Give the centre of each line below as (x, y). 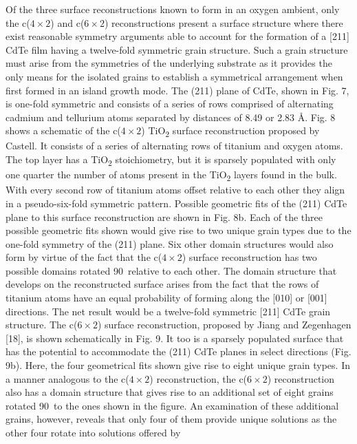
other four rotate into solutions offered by (93, 432)
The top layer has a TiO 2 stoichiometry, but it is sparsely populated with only (171, 160)
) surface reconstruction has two (249, 257)
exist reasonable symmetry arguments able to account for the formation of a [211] (177, 36)
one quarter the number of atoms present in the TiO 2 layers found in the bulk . (171, 175)
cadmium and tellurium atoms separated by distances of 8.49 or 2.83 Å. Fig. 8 (171, 117)
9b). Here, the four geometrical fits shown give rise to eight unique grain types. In (178, 365)
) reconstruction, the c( (198, 378)
